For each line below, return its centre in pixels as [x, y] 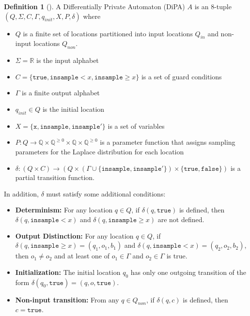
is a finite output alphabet [61, 93]
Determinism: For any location [64, 210]
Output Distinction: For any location [74, 235]
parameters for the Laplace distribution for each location [100, 151]
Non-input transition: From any [67, 299]
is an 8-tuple [213, 6]
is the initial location [73, 109]
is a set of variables [136, 126]
